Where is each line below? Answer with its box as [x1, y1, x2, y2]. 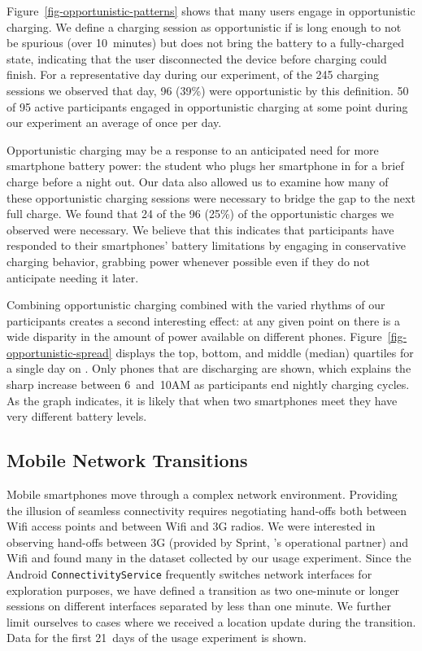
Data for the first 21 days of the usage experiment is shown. [7, 629, 307, 646]
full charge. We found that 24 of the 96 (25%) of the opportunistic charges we [7, 205, 394, 222]
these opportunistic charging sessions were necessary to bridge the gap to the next [7, 189, 415, 206]
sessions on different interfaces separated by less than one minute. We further [7, 597, 391, 614]
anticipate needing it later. [7, 269, 139, 286]
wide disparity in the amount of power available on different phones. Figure [7, 328, 382, 345]
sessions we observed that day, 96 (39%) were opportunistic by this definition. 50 [7, 81, 409, 98]
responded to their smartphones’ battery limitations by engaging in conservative [7, 237, 406, 254]
